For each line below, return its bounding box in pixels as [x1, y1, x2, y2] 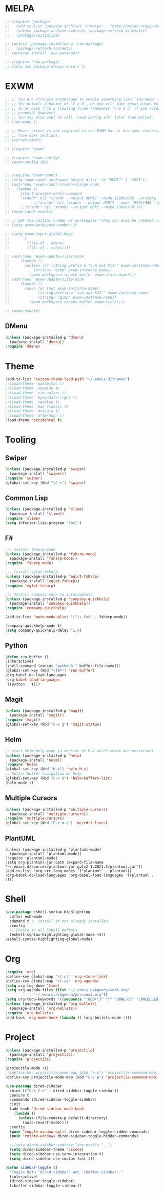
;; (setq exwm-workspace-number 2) [5, 223, 78, 228]
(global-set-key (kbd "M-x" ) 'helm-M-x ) [5, 767, 89, 772]
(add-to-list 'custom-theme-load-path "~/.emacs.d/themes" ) [5, 377, 130, 382]
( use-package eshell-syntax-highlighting [5, 909, 91, 914]
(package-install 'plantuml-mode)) [9, 851, 82, 856]
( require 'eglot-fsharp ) [5, 583, 56, 588]
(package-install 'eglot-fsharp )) [9, 578, 80, 583]
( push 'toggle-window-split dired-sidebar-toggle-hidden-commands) [9, 1129, 150, 1134]
